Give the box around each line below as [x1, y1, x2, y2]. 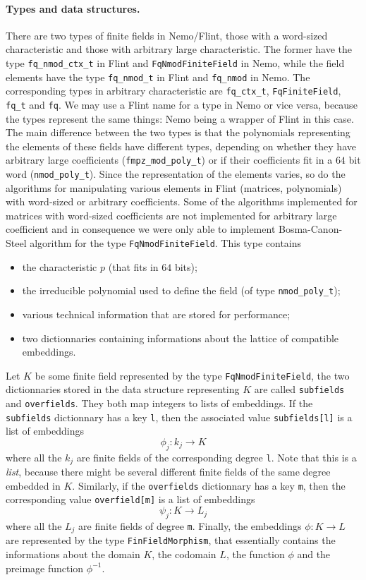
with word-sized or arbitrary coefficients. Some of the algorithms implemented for [6, 194, 358, 209]
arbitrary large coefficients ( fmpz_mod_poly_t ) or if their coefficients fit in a [6, 152, 333, 167]
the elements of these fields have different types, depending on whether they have [6, 138, 356, 153]
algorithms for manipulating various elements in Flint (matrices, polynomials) [6, 180, 342, 195]
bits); [174, 259, 197, 274]
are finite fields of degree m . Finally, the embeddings [78, 518, 302, 533]
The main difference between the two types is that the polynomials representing [6, 125, 350, 140]
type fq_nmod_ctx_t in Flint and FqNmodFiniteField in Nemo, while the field [6, 55, 345, 70]
